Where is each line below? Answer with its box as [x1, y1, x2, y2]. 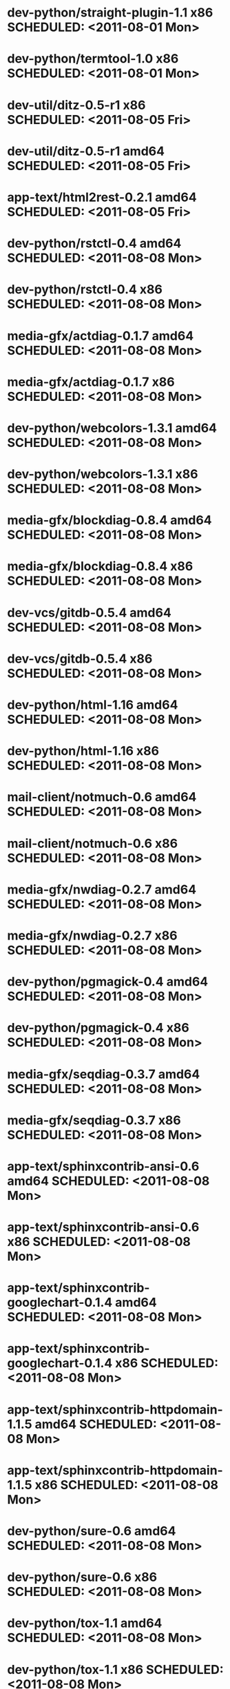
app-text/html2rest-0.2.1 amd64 [7, 189, 198, 205]
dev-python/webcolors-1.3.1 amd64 [7, 420, 218, 435]
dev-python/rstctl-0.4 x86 [7, 282, 163, 298]
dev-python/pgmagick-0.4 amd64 [7, 974, 209, 990]
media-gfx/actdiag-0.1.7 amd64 [7, 328, 194, 344]
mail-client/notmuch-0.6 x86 [7, 836, 178, 851]
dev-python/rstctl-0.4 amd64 [7, 236, 182, 251]
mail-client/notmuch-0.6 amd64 [7, 789, 197, 805]
